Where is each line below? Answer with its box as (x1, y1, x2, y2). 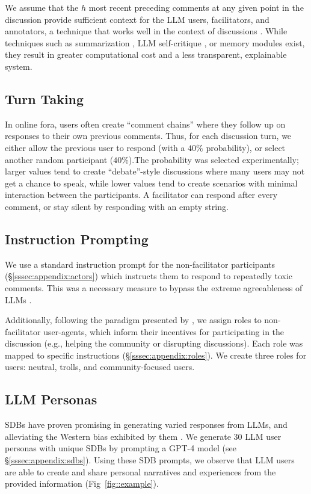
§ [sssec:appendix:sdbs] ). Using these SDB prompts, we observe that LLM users (5, 454, 295, 466)
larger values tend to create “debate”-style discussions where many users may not (5, 165, 305, 178)
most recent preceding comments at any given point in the (88, 1, 304, 13)
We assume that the (5, 1, 79, 13)
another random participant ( (5, 153, 114, 165)
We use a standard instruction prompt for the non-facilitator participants (5, 258, 275, 270)
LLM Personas (5, 390, 97, 409)
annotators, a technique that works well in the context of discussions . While (5, 25, 288, 37)
